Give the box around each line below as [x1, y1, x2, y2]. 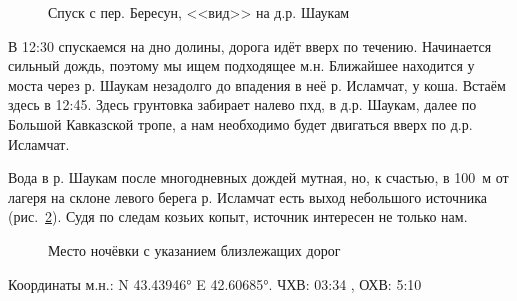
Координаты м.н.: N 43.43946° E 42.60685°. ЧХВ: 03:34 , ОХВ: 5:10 [8, 273, 422, 294]
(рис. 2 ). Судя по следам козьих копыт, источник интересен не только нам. [8, 206, 468, 227]
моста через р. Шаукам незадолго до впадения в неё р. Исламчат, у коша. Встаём [8, 74, 506, 95]
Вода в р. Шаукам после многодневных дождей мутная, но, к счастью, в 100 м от [8, 167, 509, 188]
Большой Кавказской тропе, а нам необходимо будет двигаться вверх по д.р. [8, 113, 473, 134]
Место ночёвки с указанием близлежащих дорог [48, 239, 341, 260]
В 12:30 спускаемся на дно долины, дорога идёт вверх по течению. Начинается [8, 35, 492, 56]
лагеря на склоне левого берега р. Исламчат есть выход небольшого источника [8, 186, 487, 207]
